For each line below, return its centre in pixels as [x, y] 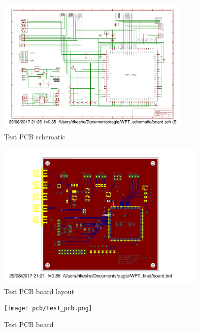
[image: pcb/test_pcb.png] [48, 309]
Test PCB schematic [35, 136]
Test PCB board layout [39, 291]
